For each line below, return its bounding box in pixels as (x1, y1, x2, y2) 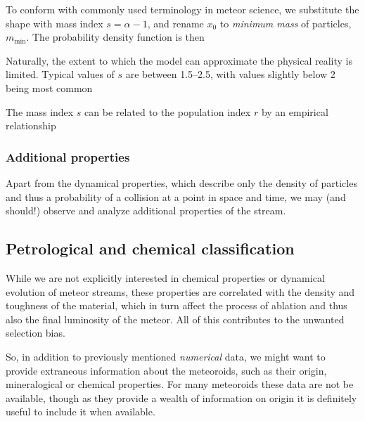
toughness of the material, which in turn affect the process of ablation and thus (6, 298, 347, 313)
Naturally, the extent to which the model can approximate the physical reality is (6, 53, 352, 67)
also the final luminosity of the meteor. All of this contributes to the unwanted (6, 311, 345, 326)
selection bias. (6, 325, 65, 340)
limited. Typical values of (6, 67, 115, 82)
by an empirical (261, 104, 328, 119)
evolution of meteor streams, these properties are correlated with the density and (6, 284, 355, 299)
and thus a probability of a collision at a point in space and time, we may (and (6, 189, 346, 204)
